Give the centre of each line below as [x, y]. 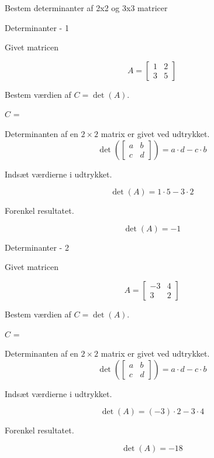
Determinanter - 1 [37, 27]
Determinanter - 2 [37, 247]
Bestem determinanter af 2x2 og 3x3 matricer [86, 8]
